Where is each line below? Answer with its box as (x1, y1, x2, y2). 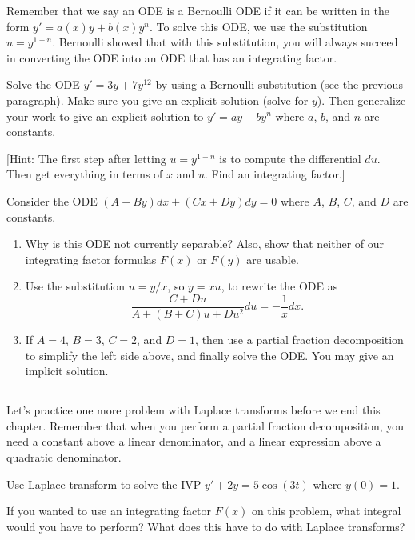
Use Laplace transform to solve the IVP (6, 475, 202, 492)
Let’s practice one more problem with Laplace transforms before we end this (6, 402, 381, 418)
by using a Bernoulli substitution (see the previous (155, 76, 403, 93)
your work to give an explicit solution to (6, 107, 204, 124)
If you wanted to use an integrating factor (6, 502, 212, 519)
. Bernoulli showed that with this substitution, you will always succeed (52, 34, 398, 50)
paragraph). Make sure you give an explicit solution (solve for (6, 91, 309, 108)
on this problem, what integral (251, 502, 401, 519)
